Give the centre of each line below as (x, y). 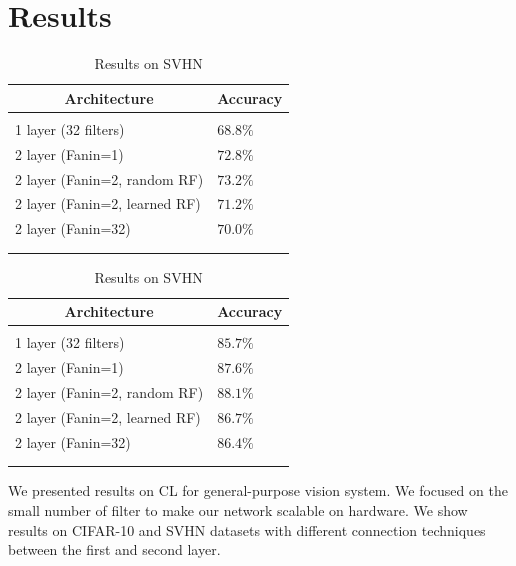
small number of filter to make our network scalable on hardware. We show (238, 510)
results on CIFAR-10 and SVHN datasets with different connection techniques (247, 529)
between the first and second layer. (114, 549)
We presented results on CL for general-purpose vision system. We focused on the (258, 490)
